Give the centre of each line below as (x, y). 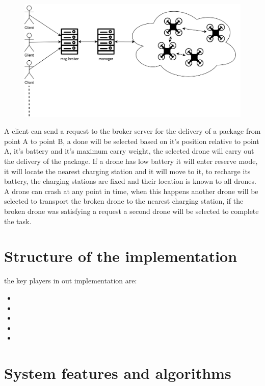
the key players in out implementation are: (71, 281)
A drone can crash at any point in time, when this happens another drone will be (131, 191)
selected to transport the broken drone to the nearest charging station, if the (124, 201)
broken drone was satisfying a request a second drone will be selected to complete (131, 211)
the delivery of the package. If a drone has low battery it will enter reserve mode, (131, 161)
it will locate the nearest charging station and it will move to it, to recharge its (127, 171)
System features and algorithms (118, 373)
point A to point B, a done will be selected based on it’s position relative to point (132, 141)
